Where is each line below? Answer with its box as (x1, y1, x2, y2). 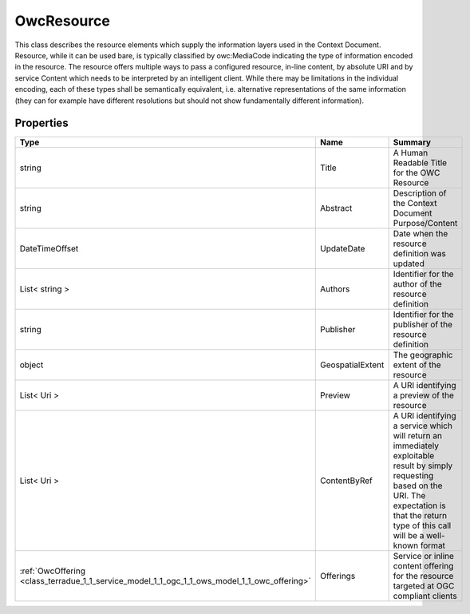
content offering (393, 561, 454, 572)
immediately (393, 440, 439, 451)
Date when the (393, 228, 448, 240)
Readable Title (393, 157, 447, 168)
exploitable (393, 450, 435, 461)
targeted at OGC (393, 580, 455, 592)
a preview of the (393, 390, 455, 401)
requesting (393, 470, 434, 481)
